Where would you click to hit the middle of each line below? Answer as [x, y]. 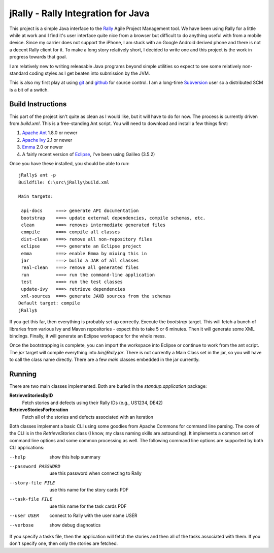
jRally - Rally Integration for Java [79, 13]
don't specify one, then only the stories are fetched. [64, 543]
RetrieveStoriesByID [31, 395]
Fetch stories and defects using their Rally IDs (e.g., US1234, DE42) [93, 403]
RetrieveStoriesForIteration [39, 410]
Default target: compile [49, 303]
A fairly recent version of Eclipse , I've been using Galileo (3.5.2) [89, 154]
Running [23, 374]
